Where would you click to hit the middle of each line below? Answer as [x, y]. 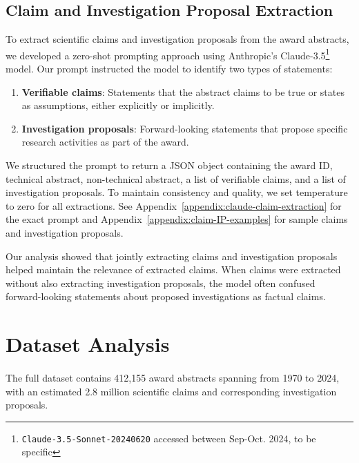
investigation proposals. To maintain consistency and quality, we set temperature [177, 192]
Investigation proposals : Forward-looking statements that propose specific [185, 128]
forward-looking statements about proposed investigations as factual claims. [166, 296]
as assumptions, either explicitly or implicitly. [118, 105]
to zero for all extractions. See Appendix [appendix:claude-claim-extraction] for [174, 205]
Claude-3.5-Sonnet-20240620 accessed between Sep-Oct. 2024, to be [169, 438]
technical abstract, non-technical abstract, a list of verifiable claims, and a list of [176, 178]
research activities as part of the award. [105, 142]
